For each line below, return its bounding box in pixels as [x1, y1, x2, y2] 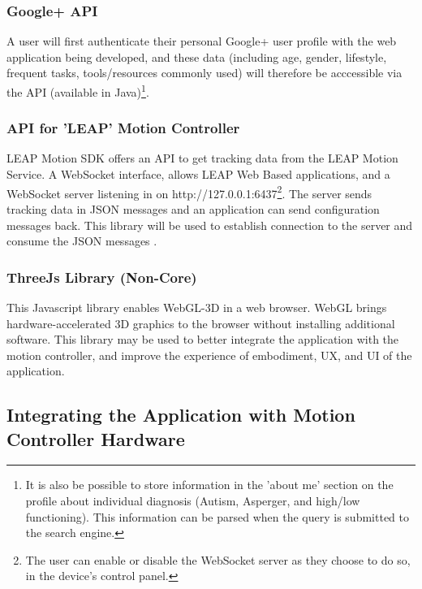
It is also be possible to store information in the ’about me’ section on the [25, 476, 394, 493]
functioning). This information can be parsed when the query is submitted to [25, 508, 409, 525]
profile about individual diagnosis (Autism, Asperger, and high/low [25, 492, 360, 509]
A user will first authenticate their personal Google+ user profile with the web [6, 32, 397, 50]
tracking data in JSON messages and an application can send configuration [6, 200, 380, 217]
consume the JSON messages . [6, 232, 157, 249]
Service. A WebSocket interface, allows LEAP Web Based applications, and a [6, 166, 390, 183]
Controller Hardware [6, 426, 185, 451]
